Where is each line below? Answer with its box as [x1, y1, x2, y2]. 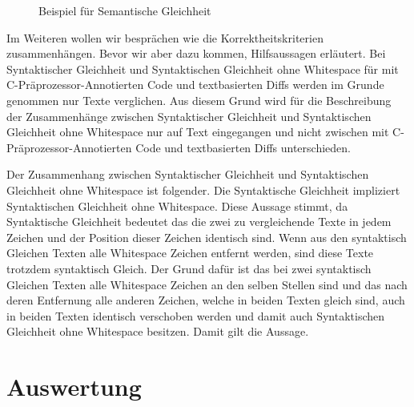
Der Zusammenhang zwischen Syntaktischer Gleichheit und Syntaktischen [6, 166, 369, 183]
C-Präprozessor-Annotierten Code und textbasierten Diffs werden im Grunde [6, 76, 384, 93]
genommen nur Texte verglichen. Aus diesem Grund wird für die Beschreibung [6, 91, 392, 108]
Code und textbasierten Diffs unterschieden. [135, 139, 351, 155]
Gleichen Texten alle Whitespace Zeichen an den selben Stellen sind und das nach [6, 276, 408, 292]
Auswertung [6, 370, 142, 403]
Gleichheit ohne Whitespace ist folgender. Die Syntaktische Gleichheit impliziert [6, 181, 400, 198]
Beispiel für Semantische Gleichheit [38, 2, 211, 18]
